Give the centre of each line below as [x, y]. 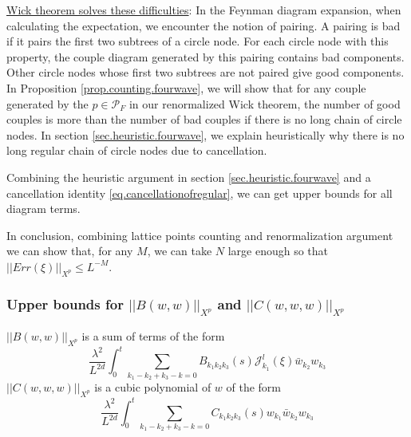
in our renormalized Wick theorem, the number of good [265, 103]
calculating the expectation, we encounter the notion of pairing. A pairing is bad [204, 25]
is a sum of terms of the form [153, 336]
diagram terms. [43, 209]
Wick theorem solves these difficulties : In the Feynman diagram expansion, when [204, 10]
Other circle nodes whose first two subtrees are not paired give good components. [205, 72]
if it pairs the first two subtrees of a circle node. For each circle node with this [198, 41]
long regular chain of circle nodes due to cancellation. [137, 150]
